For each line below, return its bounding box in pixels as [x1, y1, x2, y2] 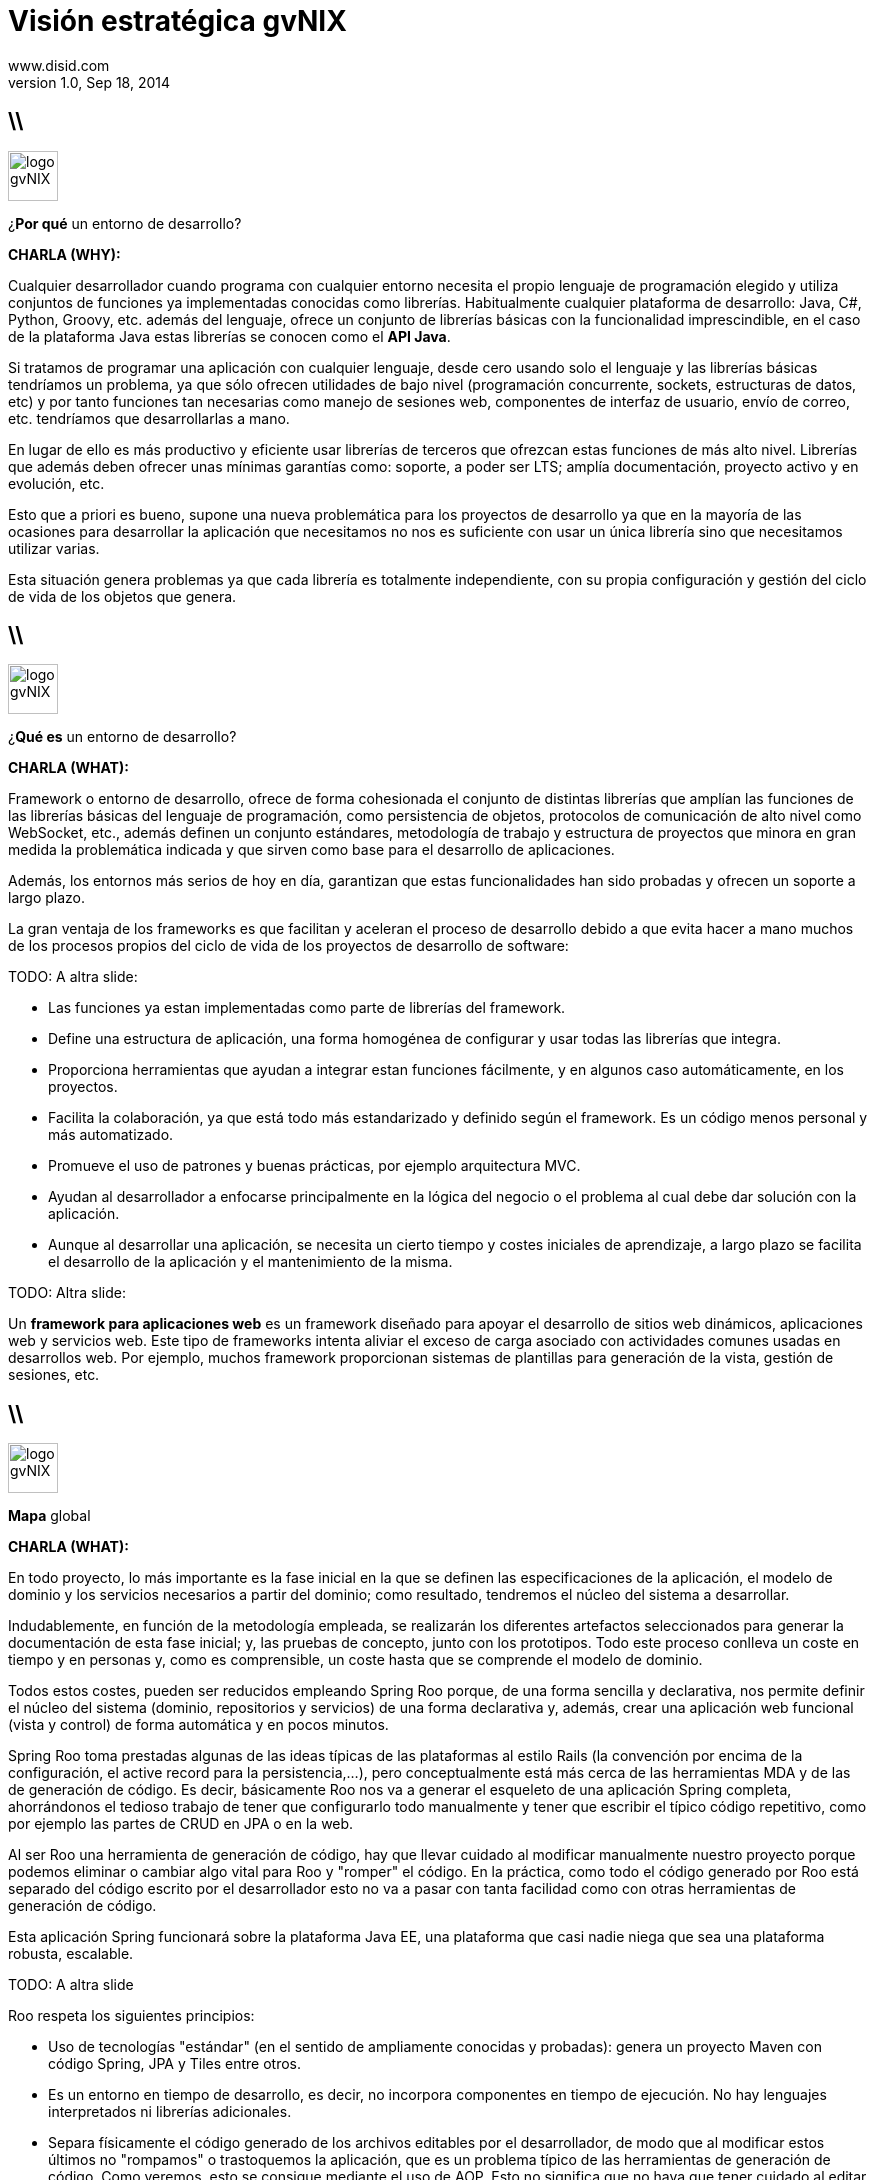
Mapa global [8, 1507, 91, 1525]
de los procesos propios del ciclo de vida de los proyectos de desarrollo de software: [8, 937, 569, 955]
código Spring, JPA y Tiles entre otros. [48, 2055, 302, 2073]
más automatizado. [48, 1126, 174, 1144]
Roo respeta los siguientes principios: [8, 2007, 255, 2025]
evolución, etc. [8, 474, 105, 492]
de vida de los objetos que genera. [8, 587, 237, 605]
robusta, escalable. [8, 1945, 134, 1963]
